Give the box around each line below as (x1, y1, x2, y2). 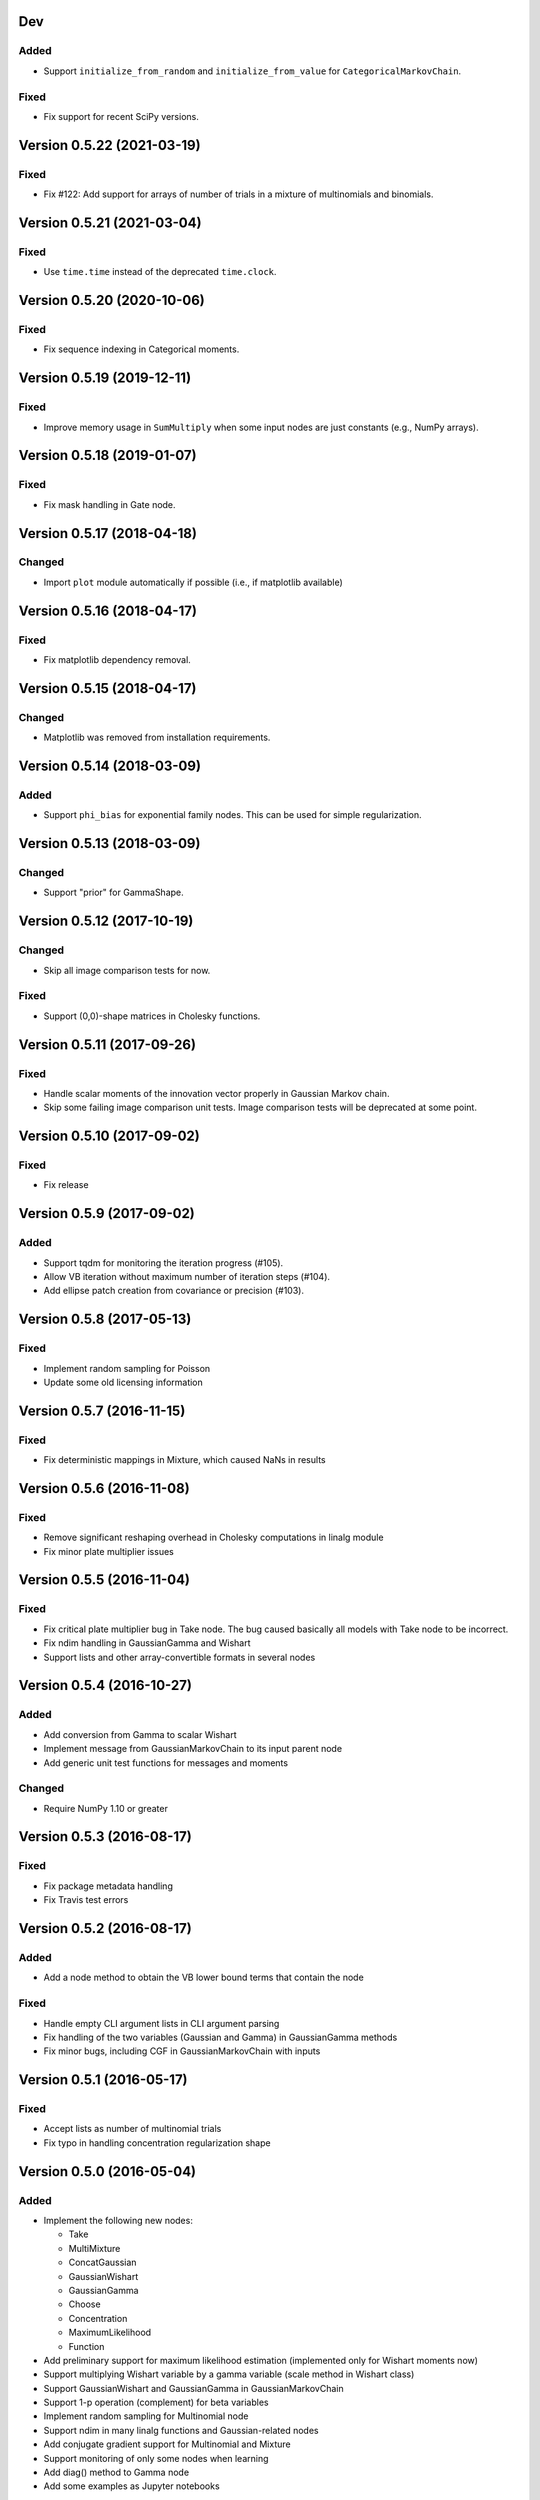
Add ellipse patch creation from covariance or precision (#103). (43, 1285, 305, 1297)
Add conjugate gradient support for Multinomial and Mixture (43, 2438, 291, 2450)
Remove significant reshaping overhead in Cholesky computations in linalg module (43, 1531, 384, 1544)
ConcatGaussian (68, 2256, 137, 2269)
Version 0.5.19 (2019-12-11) (18, 370, 192, 387)
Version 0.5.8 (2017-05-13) (18, 1311, 192, 1328)
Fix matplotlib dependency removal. (43, 654, 192, 665)
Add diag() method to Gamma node (43, 2466, 190, 2479)
